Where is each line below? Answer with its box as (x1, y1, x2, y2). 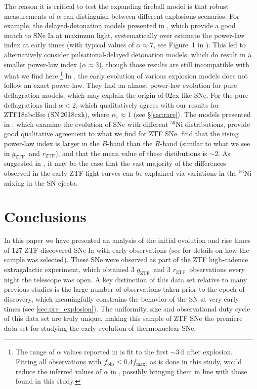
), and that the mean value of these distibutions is (55, 148, 207, 158)
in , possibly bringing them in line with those (110, 366, 247, 376)
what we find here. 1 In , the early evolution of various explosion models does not (4, 69, 248, 80)
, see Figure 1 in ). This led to (153, 39, 246, 50)
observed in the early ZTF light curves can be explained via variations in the (4, 167, 237, 178)
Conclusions (4, 206, 86, 227)
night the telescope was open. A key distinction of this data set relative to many (4, 274, 247, 284)
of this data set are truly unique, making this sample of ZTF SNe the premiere (4, 313, 243, 323)
